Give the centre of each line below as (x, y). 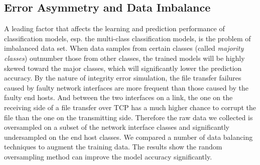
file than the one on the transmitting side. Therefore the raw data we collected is (128, 117)
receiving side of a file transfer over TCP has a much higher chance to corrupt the (130, 107)
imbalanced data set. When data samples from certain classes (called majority (124, 48)
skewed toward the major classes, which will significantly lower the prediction (123, 68)
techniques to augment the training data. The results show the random (113, 147)
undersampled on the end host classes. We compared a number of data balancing (128, 137)
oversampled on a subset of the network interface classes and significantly (117, 127)
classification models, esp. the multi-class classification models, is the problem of (127, 38)
